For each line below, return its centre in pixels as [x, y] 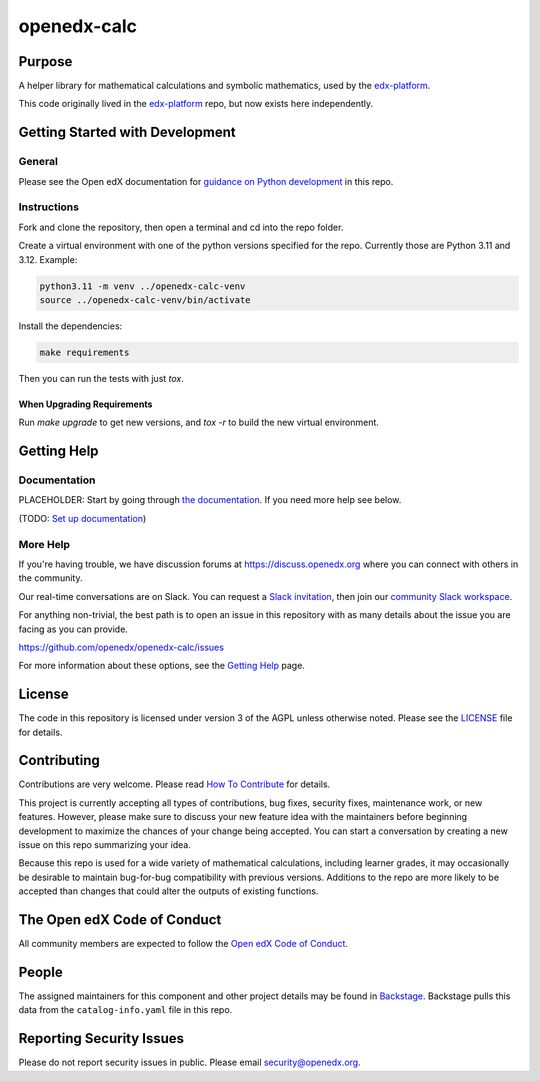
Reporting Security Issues [101, 1038]
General [38, 162]
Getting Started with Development [127, 132]
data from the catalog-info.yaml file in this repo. [125, 1010]
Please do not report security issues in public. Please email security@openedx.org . [189, 1062]
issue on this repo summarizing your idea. [105, 845]
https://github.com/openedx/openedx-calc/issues [121, 647]
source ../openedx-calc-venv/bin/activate [145, 299]
